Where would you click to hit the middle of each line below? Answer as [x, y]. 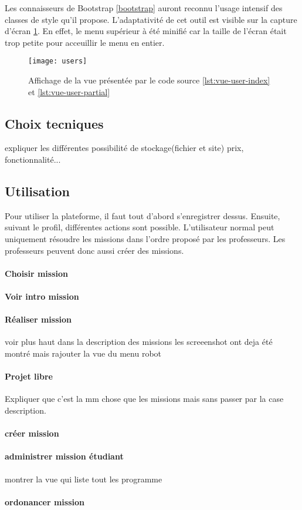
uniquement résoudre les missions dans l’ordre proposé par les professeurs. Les [145, 239]
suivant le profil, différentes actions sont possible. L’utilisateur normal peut [140, 227]
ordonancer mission [45, 501]
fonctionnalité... [33, 160]
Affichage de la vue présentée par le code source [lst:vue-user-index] [149, 80]
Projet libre [29, 376]
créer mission [32, 433]
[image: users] [58, 61]
